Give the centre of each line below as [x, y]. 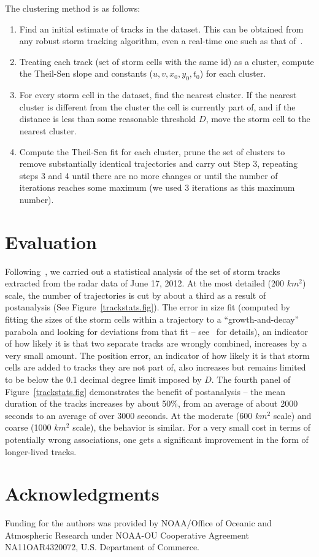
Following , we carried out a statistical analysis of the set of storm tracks [143, 271]
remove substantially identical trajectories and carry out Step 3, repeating [158, 163]
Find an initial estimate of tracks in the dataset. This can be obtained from [161, 29]
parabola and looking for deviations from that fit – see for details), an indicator [156, 331]
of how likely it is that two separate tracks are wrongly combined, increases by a [156, 343]
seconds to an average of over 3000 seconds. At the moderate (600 [129, 415]
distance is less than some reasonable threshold [108, 119]
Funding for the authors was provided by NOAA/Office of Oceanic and [138, 523]
